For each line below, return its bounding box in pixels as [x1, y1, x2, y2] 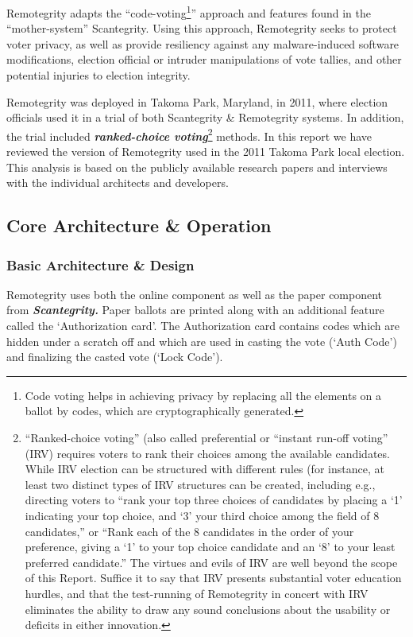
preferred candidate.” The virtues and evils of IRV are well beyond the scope [25, 553, 398, 570]
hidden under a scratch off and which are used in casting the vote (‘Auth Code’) [6, 332, 397, 349]
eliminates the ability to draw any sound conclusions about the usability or [25, 600, 391, 617]
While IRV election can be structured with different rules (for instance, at [25, 460, 384, 477]
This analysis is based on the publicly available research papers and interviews [6, 158, 388, 175]
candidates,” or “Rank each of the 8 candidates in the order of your [25, 522, 354, 539]
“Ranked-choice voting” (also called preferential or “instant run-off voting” [25, 429, 388, 445]
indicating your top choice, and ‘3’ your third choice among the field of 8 [25, 507, 380, 523]
